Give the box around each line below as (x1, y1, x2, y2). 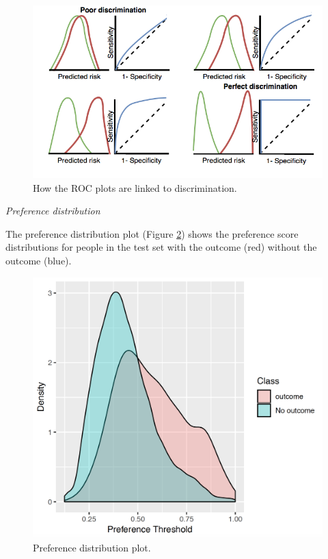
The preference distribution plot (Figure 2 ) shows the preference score (5, 226, 299, 240)
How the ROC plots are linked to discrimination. (33, 180, 237, 195)
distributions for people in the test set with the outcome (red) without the (5, 240, 317, 254)
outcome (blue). (5, 253, 72, 267)
